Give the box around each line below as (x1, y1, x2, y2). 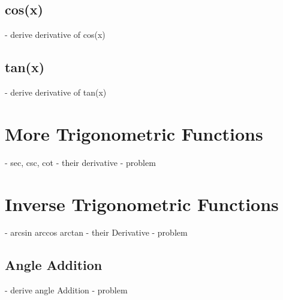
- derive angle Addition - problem (5, 284, 128, 296)
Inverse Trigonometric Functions (5, 191, 279, 216)
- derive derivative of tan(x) (5, 86, 107, 98)
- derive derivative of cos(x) (5, 28, 106, 41)
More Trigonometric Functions (5, 121, 263, 145)
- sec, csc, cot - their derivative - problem (5, 156, 156, 168)
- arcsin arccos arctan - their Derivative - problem (5, 226, 188, 239)
